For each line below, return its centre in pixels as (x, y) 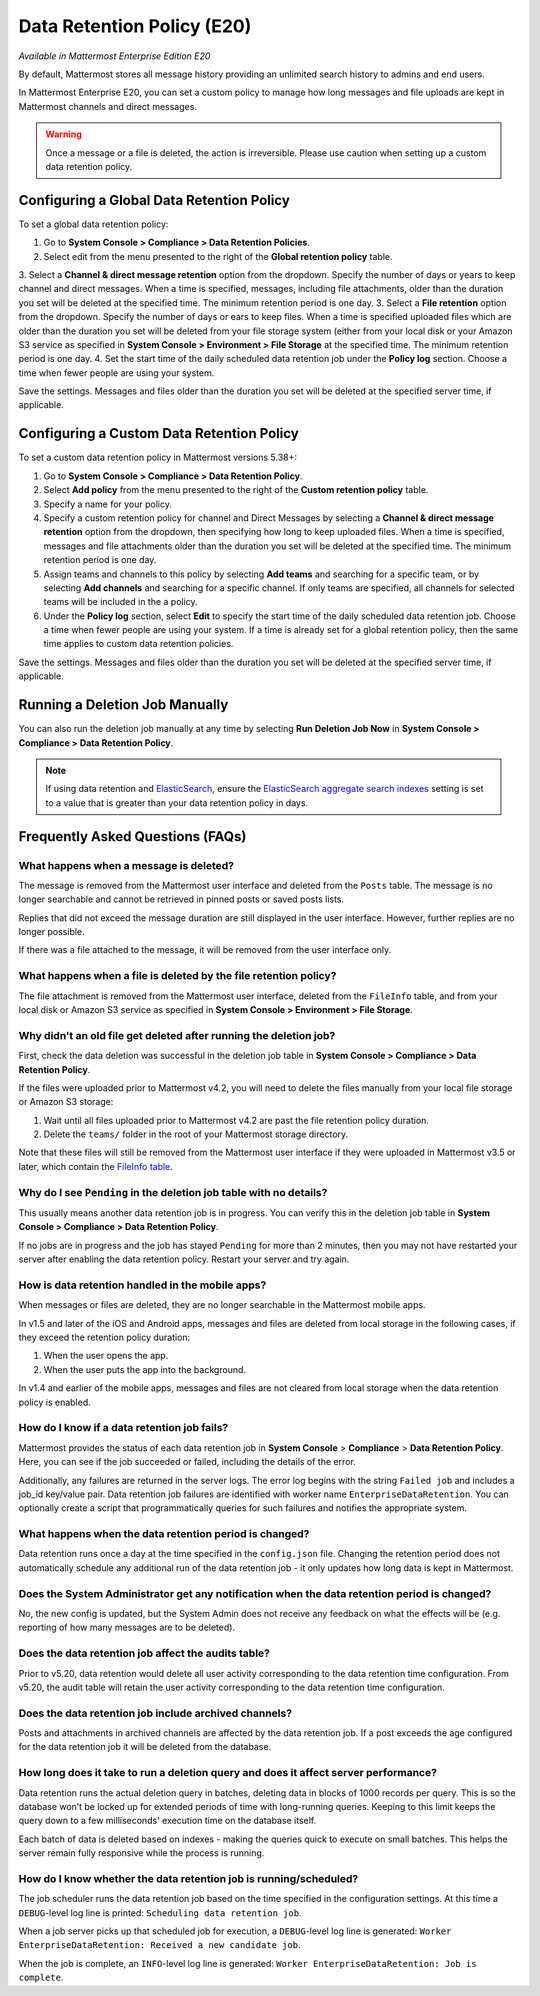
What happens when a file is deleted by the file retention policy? (177, 976)
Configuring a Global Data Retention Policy (154, 200)
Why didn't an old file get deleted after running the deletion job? (177, 1035)
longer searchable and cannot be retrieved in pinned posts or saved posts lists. (181, 899)
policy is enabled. (55, 1402)
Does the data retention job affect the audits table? (144, 1653)
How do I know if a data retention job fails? (123, 1428)
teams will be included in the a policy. (121, 602)
